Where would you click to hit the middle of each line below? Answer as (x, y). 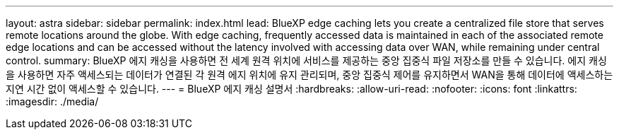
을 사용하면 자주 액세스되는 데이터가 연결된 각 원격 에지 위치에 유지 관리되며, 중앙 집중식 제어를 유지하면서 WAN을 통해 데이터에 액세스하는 (309, 75)
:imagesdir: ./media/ (52, 101)
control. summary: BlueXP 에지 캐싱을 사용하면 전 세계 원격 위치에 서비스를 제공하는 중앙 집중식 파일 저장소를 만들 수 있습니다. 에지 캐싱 (306, 60)
